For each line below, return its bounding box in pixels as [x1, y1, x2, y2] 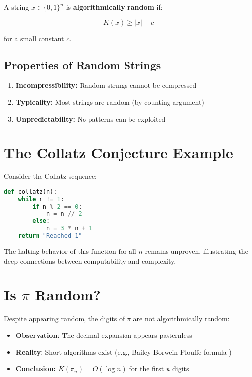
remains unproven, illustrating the [145, 246, 248, 256]
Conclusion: [15, 363, 56, 374]
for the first [129, 363, 164, 374]
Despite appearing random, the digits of [4, 313, 125, 324]
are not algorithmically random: [133, 313, 230, 324]
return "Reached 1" [18, 232, 82, 240]
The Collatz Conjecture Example [4, 142, 233, 163]
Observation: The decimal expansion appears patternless [15, 330, 192, 340]
